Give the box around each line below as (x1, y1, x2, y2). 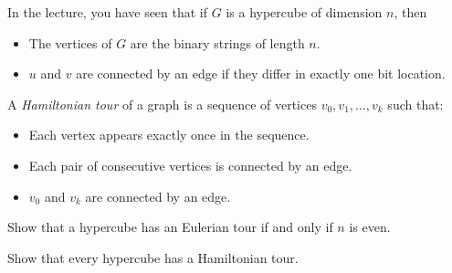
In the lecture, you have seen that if (7, 3, 208, 21)
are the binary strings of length (130, 33, 305, 52)
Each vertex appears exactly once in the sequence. (28, 125, 310, 144)
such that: (387, 94, 444, 113)
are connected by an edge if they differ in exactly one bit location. (76, 64, 446, 83)
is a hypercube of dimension (226, 3, 383, 21)
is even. (349, 217, 391, 236)
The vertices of (28, 33, 112, 52)
